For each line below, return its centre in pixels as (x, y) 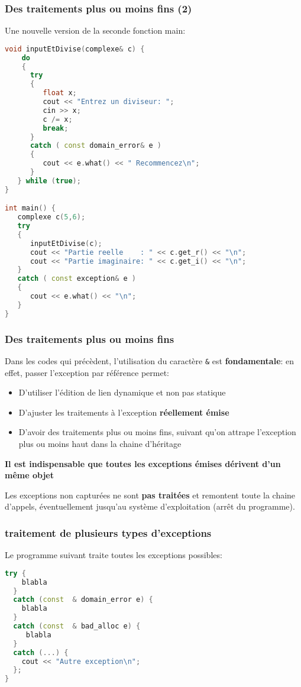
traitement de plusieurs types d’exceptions (108, 532)
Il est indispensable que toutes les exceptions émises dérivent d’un (143, 463)
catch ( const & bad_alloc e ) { (77, 626)
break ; (56, 128)
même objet (29, 475)
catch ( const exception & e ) (77, 279)
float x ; (60, 93)
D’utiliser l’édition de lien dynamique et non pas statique (122, 392)
